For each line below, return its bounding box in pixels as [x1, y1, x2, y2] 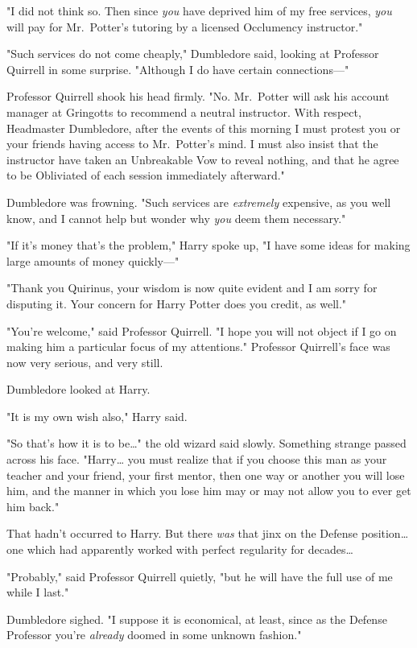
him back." [6, 497, 60, 514]
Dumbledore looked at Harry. [6, 381, 151, 398]
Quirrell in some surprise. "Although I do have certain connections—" [6, 60, 349, 77]
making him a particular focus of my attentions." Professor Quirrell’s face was [6, 338, 390, 355]
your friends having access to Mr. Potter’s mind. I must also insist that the [6, 135, 378, 152]
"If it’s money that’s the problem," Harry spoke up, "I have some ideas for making [6, 237, 411, 254]
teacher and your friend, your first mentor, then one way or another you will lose [6, 466, 405, 483]
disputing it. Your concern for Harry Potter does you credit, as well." [6, 295, 347, 312]
